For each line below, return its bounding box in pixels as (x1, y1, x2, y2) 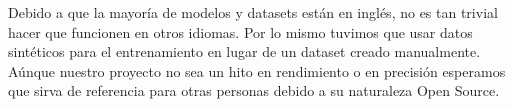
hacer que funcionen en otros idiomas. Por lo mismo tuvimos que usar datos (8, 21, 473, 42)
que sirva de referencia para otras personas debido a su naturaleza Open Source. (8, 80, 500, 101)
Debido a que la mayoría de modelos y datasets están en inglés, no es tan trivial (8, 2, 498, 22)
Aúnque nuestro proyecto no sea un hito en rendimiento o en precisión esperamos (8, 60, 506, 81)
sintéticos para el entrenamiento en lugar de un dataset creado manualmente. (8, 41, 481, 62)
